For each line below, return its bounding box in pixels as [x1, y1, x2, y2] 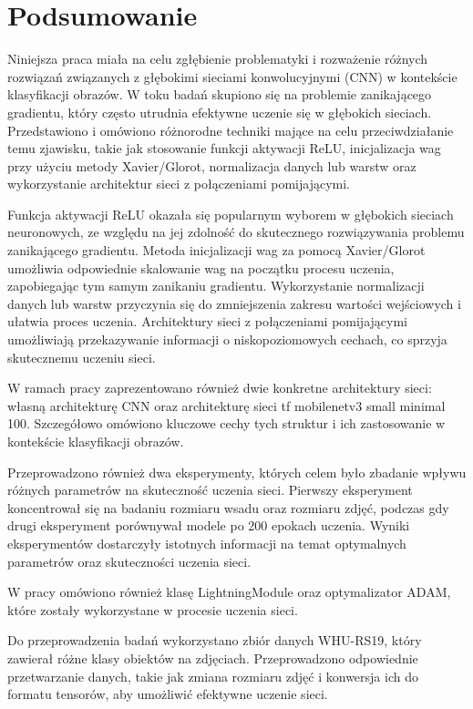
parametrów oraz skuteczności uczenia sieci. [7, 551, 252, 570]
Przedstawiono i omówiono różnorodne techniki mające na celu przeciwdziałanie [7, 120, 454, 139]
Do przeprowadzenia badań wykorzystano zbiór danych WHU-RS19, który [7, 631, 422, 650]
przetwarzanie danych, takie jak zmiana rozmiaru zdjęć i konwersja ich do [7, 666, 418, 685]
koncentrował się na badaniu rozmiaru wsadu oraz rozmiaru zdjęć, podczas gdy [7, 498, 449, 517]
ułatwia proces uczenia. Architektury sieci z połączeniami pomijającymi [7, 312, 407, 331]
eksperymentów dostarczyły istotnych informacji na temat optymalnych [7, 533, 406, 552]
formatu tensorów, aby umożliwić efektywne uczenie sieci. [7, 684, 328, 704]
